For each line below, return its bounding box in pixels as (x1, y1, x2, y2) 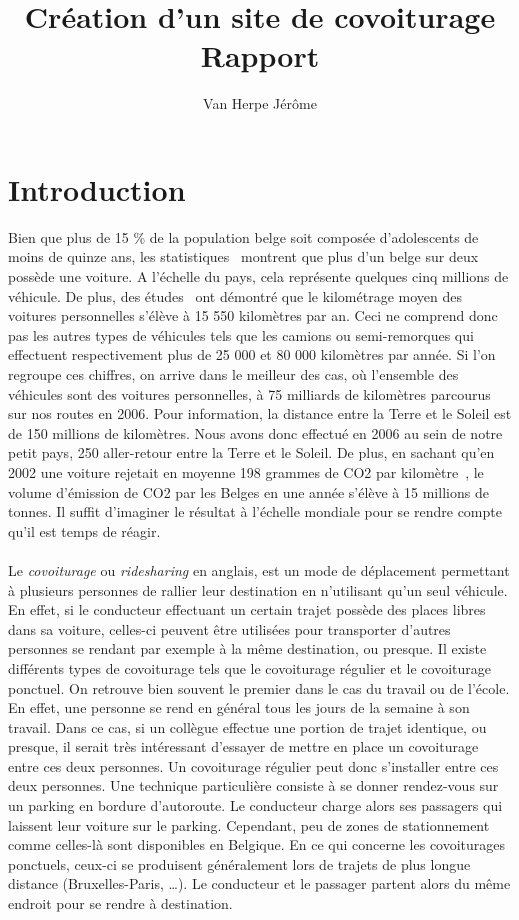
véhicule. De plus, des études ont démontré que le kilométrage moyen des (8, 285, 462, 306)
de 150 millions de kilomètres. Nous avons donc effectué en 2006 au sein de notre (8, 422, 503, 443)
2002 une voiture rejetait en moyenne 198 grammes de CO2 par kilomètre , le (8, 461, 484, 482)
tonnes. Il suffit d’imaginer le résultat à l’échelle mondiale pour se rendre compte (8, 501, 502, 522)
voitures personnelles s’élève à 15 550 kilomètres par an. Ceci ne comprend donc (8, 305, 498, 326)
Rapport (200, 35, 320, 76)
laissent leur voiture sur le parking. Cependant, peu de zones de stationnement (8, 814, 490, 835)
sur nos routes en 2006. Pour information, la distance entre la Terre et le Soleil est (8, 403, 512, 424)
